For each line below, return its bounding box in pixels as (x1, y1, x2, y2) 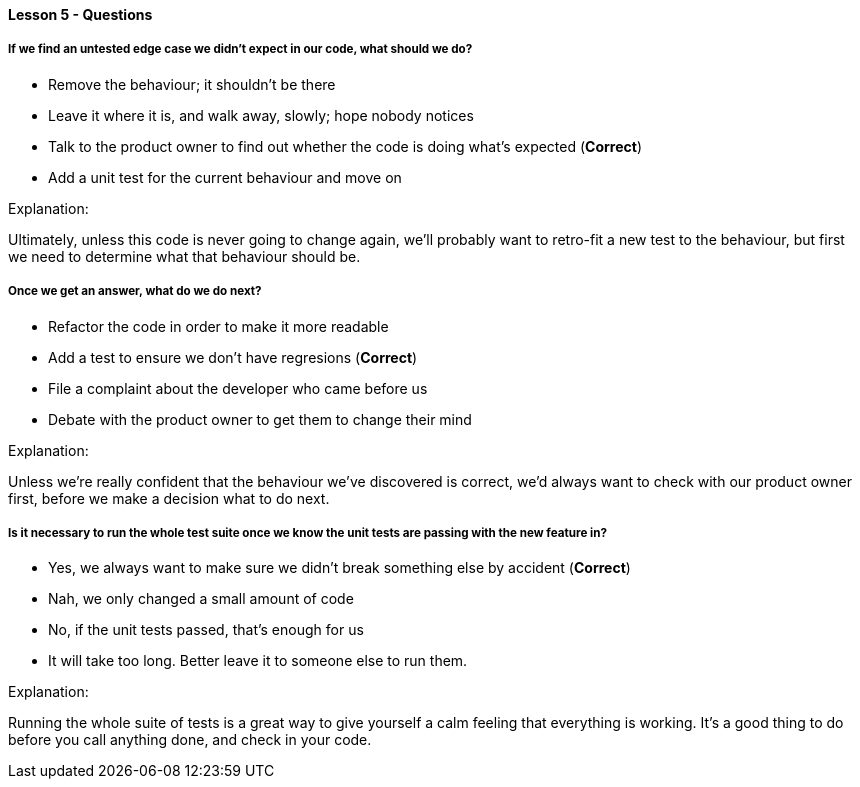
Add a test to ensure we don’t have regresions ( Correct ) (48, 348, 418, 366)
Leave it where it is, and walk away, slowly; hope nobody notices (48, 106, 474, 124)
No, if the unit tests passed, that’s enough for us (48, 621, 364, 639)
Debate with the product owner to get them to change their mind (48, 410, 472, 428)
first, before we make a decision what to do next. (8, 489, 330, 507)
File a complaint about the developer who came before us (48, 379, 428, 397)
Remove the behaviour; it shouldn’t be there (48, 75, 336, 93)
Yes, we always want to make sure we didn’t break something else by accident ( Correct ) (48, 559, 631, 577)
